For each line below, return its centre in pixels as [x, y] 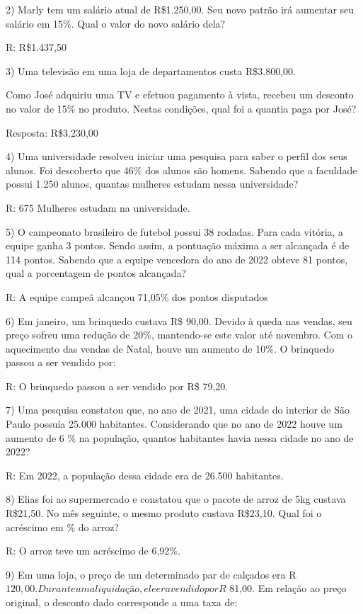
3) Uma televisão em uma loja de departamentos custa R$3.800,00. [151, 70]
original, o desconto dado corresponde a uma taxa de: [122, 602]
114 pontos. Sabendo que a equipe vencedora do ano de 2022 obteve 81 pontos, [177, 259]
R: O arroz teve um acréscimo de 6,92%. [93, 551]
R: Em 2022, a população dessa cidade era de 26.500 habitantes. [145, 475]
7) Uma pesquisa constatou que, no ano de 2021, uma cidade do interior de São [178, 410]
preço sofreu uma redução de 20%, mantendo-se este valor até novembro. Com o [179, 335]
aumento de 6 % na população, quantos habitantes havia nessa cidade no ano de [180, 437]
